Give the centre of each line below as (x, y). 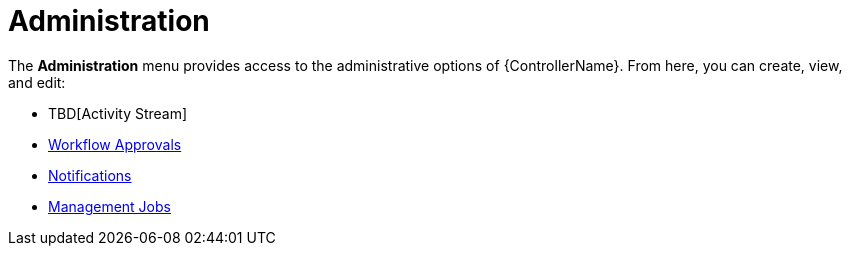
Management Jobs (109, 206)
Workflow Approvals (115, 144)
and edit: (37, 82)
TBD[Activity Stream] (118, 113)
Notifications (90, 175)
